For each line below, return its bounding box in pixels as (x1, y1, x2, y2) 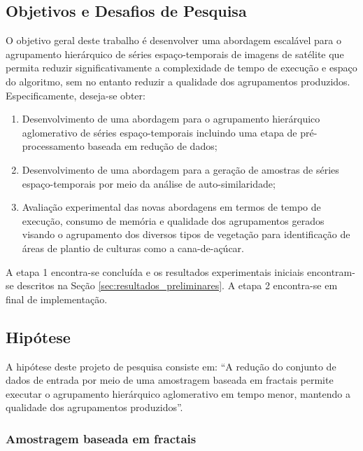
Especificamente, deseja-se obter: (6, 88, 145, 102)
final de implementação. (6, 291, 108, 306)
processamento (22, 139, 85, 153)
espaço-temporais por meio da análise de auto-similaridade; (22, 176, 276, 190)
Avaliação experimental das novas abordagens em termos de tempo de (22, 200, 321, 214)
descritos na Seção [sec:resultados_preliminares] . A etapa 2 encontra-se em (17, 278, 338, 293)
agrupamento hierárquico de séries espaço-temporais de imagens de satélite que (6, 46, 344, 61)
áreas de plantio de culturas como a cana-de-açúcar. (22, 240, 244, 255)
